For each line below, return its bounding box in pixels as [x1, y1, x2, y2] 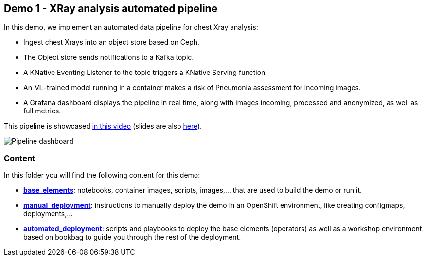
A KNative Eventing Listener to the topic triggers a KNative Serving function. [23, 68, 267, 77]
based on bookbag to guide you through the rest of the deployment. [23, 233, 241, 241]
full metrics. [23, 107, 61, 115]
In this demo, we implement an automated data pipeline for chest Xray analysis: [4, 23, 258, 32]
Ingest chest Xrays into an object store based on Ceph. [23, 38, 200, 47]
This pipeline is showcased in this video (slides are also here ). [4, 122, 202, 130]
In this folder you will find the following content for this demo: [4, 171, 200, 180]
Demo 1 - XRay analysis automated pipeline [4, 2, 218, 15]
